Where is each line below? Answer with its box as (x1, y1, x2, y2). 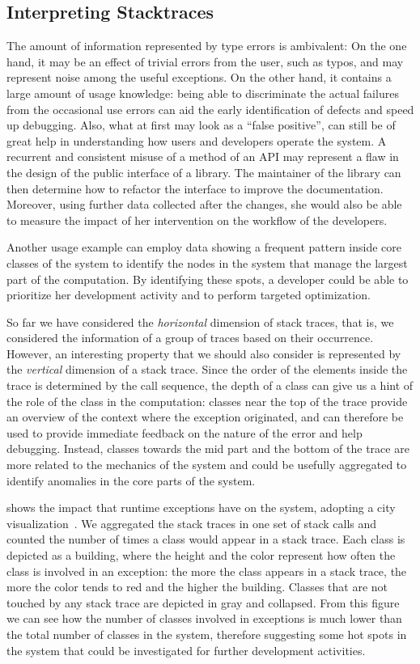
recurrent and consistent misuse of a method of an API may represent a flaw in (6, 148, 399, 165)
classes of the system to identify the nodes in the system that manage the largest (6, 254, 408, 271)
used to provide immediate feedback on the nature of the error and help (6, 424, 363, 441)
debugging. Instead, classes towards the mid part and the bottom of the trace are (6, 440, 409, 457)
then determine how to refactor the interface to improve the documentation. (6, 180, 384, 197)
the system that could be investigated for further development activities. (6, 641, 366, 658)
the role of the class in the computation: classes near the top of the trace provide (6, 392, 408, 409)
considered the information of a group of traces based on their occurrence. (6, 329, 374, 346)
